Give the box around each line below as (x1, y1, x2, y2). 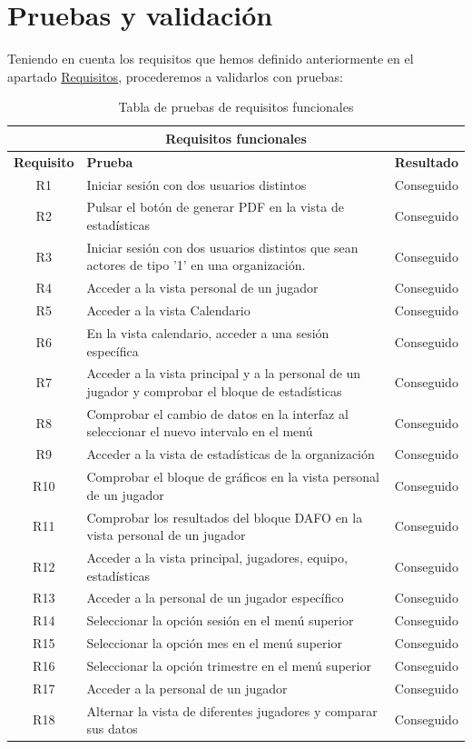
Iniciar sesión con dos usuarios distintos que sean (86, 237, 359, 256)
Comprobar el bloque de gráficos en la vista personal (86, 467, 379, 486)
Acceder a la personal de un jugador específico (86, 588, 344, 607)
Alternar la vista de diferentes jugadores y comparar (86, 701, 378, 720)
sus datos (86, 719, 138, 738)
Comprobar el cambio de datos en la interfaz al (86, 404, 349, 423)
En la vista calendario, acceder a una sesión (86, 324, 329, 342)
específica (86, 341, 139, 360)
